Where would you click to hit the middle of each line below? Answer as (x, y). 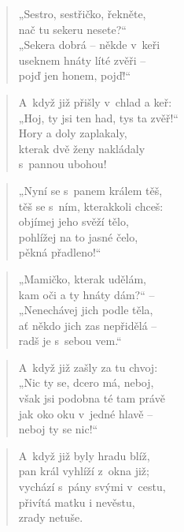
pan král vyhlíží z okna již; (84, 471)
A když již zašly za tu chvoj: (88, 367)
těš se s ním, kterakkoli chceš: (91, 206)
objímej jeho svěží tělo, (74, 221)
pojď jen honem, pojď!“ (75, 75)
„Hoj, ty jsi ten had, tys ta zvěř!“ (98, 117)
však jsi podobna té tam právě (92, 398)
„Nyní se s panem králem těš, (90, 190)
